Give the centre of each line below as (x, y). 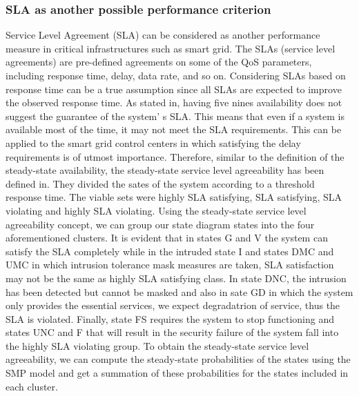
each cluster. (32, 386)
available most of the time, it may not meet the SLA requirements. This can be (174, 129)
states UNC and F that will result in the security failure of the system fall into (172, 332)
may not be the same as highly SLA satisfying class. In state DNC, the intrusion (176, 278)
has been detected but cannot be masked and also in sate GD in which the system (179, 291)
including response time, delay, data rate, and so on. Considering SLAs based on (176, 75)
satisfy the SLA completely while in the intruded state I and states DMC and (170, 251)
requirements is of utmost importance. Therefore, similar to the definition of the (175, 156)
